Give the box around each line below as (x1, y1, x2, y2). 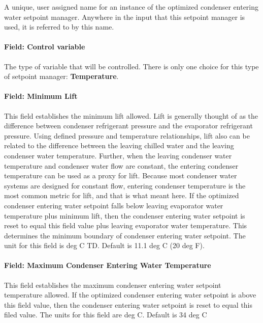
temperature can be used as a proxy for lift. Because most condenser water (4, 170, 237, 181)
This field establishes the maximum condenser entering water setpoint (4, 279, 221, 290)
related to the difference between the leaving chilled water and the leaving (4, 140, 234, 151)
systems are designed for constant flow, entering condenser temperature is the (4, 180, 246, 191)
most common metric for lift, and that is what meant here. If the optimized (4, 190, 239, 201)
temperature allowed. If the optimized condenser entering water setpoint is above (4, 289, 256, 300)
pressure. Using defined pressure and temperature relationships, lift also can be (4, 130, 250, 141)
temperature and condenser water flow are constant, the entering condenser (4, 160, 239, 171)
